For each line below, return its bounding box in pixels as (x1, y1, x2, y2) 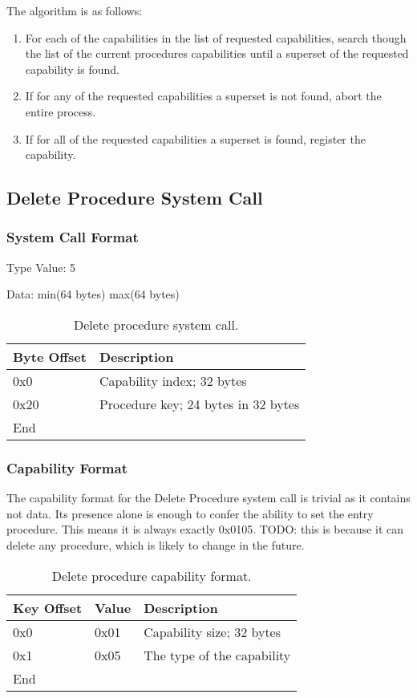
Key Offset (13, 598, 83, 617)
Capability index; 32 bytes (99, 371, 247, 390)
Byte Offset (13, 347, 87, 366)
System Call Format (6, 227, 139, 247)
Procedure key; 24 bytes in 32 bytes (99, 394, 300, 413)
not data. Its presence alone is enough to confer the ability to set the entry (6, 505, 374, 521)
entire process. (25, 103, 96, 120)
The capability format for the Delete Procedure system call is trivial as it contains (6, 489, 411, 506)
